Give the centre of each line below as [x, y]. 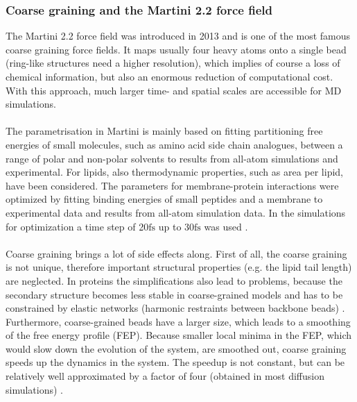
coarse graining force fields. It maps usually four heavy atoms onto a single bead [176, 49]
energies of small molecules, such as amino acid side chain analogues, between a [174, 144]
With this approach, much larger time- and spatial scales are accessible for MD [174, 90]
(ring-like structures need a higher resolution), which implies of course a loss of [173, 63]
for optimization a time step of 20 [77, 226]
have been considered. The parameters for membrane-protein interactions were [172, 185]
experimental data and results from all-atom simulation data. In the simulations [176, 212]
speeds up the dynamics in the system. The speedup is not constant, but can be [175, 362]
